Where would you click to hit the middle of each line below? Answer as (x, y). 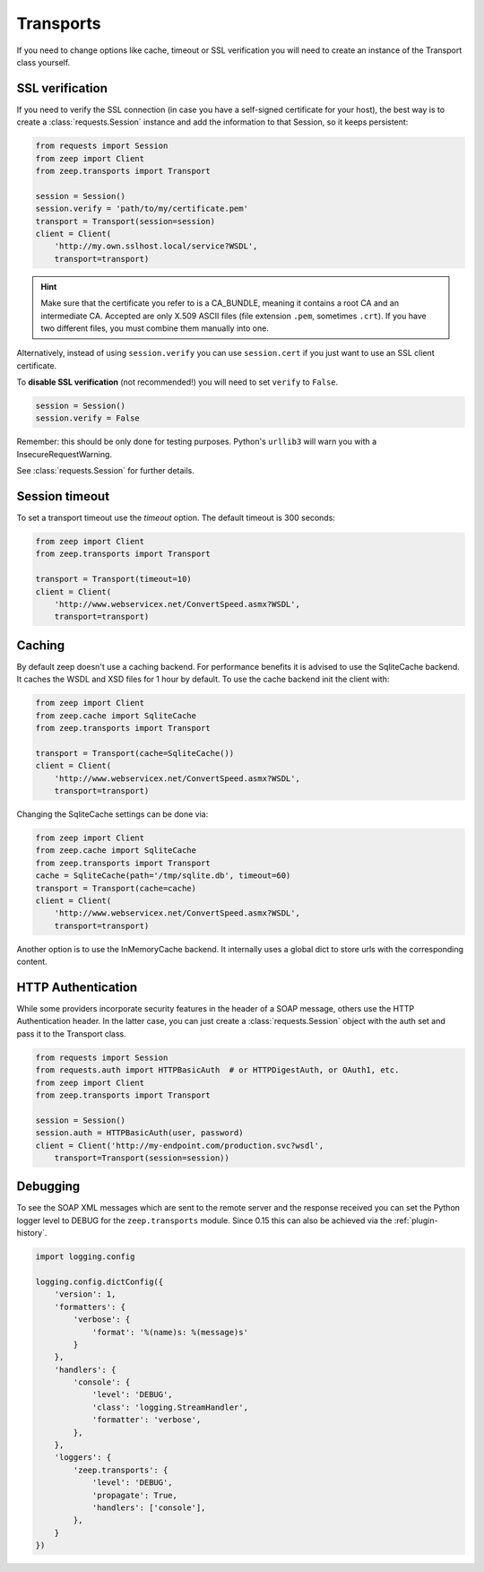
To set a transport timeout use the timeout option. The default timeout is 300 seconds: (176, 518)
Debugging (48, 1187)
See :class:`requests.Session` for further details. (105, 471)
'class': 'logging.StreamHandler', (170, 1407)
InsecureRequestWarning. (64, 454)
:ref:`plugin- (416, 1220)
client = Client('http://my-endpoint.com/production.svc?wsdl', (180, 1145)
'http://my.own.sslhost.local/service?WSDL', (156, 246)
